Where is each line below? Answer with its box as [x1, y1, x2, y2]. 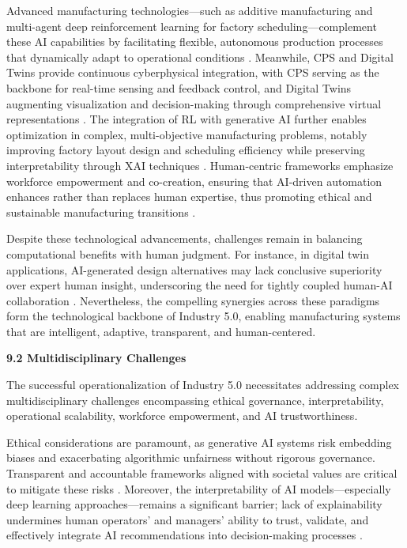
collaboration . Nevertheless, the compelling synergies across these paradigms [6, 292, 380, 308]
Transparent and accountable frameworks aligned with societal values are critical [6, 465, 398, 482]
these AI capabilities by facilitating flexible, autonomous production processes [6, 33, 383, 50]
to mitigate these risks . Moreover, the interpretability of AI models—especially [6, 480, 391, 497]
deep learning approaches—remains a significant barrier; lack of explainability [6, 496, 383, 512]
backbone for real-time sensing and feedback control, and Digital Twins [6, 79, 352, 96]
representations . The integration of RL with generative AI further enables [6, 111, 367, 127]
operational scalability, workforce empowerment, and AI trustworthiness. [6, 407, 358, 424]
